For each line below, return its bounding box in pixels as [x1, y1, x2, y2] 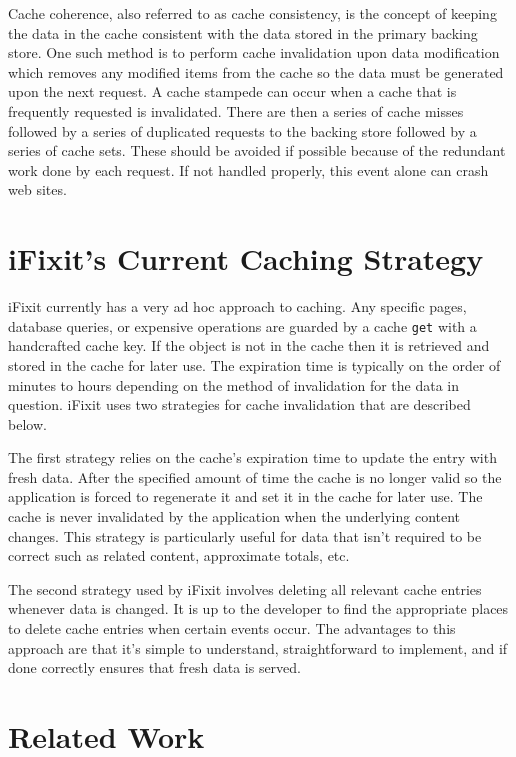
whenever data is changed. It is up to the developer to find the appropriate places [8, 598, 509, 619]
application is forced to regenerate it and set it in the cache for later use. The [8, 486, 483, 507]
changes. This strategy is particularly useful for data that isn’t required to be [8, 525, 482, 546]
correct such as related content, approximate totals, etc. [8, 545, 350, 566]
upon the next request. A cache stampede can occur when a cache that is [8, 81, 457, 102]
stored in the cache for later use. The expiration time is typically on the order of [8, 354, 501, 375]
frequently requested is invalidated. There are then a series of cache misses [8, 100, 464, 121]
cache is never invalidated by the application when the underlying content [8, 506, 461, 527]
